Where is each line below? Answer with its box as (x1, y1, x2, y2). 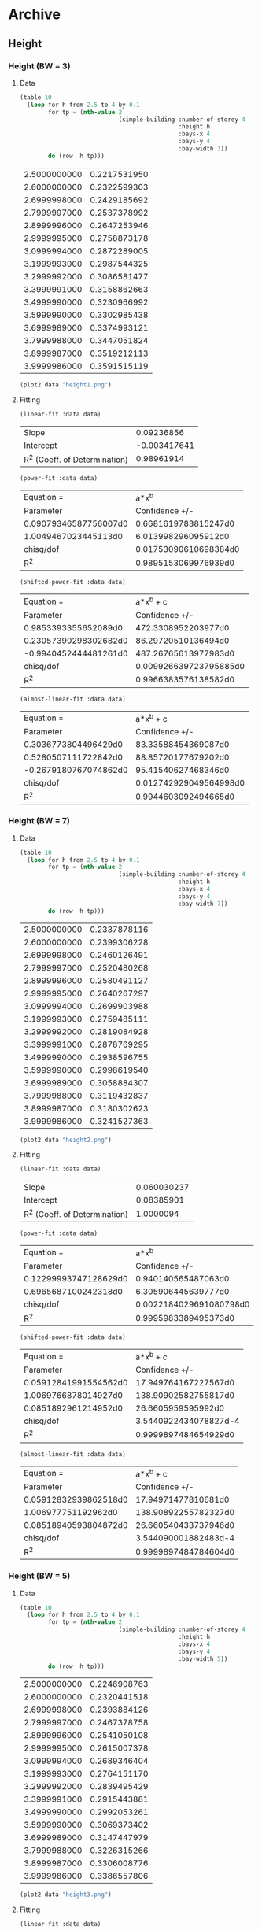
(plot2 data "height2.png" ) (19, 1136, 112, 1144)
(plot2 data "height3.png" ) (19, 1891, 112, 1899)
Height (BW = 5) (8, 1570, 71, 1581)
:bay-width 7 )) (178, 900, 228, 908)
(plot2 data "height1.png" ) (19, 380, 112, 389)
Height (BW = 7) (8, 815, 71, 826)
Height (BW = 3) (8, 61, 71, 72)
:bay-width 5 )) (178, 1655, 228, 1662)
